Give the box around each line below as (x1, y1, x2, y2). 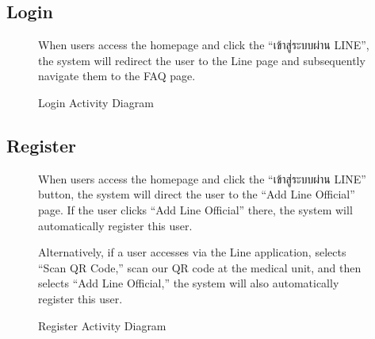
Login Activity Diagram (38, 94, 154, 110)
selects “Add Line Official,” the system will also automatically (38, 275, 339, 291)
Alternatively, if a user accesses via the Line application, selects (38, 244, 346, 260)
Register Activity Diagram (38, 317, 166, 333)
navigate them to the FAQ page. (38, 67, 196, 84)
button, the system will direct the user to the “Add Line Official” (38, 186, 355, 202)
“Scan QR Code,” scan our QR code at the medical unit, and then (38, 259, 362, 275)
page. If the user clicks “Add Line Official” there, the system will (38, 201, 353, 218)
